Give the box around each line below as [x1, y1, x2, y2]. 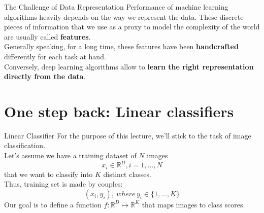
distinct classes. [103, 168, 151, 179]
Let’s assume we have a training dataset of [4, 150, 137, 161]
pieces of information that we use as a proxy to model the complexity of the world [4, 21, 260, 32]
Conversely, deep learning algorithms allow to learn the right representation [4, 61, 254, 72]
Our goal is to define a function [4, 199, 102, 209]
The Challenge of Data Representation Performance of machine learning [4, 2, 228, 12]
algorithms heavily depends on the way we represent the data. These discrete [4, 11, 244, 22]
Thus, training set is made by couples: [4, 179, 123, 189]
